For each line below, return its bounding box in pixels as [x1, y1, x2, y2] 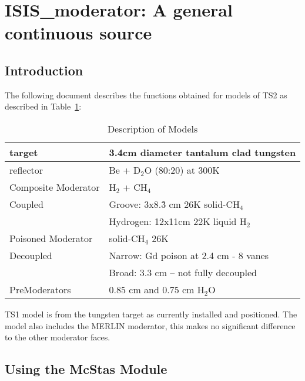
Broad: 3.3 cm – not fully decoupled [109, 265, 257, 279]
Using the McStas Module [5, 360, 167, 378]
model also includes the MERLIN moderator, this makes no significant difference [5, 319, 296, 332]
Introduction [5, 61, 83, 79]
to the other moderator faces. [5, 331, 110, 343]
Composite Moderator [9, 180, 100, 194]
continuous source [5, 21, 152, 45]
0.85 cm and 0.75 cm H [109, 282, 205, 296]
